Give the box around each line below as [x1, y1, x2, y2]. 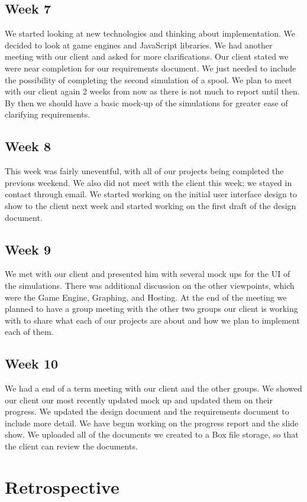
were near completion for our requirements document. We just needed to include [5, 61, 296, 74]
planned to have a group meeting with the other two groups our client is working [5, 302, 298, 315]
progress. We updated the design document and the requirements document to [5, 405, 289, 418]
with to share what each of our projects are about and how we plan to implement [5, 314, 300, 326]
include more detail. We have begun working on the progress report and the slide [5, 416, 299, 429]
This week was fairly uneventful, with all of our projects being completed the [5, 165, 284, 177]
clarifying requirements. [5, 108, 91, 120]
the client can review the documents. [5, 440, 138, 452]
